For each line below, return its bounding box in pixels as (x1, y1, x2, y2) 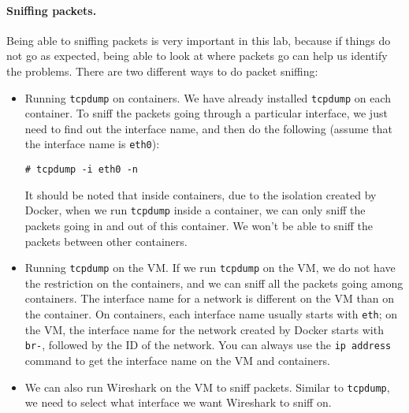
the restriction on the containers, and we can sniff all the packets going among (24, 274, 403, 291)
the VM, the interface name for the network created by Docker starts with (24, 321, 384, 337)
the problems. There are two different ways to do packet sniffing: (6, 62, 318, 79)
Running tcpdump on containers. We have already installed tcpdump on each (24, 89, 392, 106)
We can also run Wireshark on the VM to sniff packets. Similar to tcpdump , (24, 378, 390, 395)
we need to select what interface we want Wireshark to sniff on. (24, 394, 332, 411)
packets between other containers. (24, 233, 188, 249)
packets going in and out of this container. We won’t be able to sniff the (24, 217, 374, 233)
